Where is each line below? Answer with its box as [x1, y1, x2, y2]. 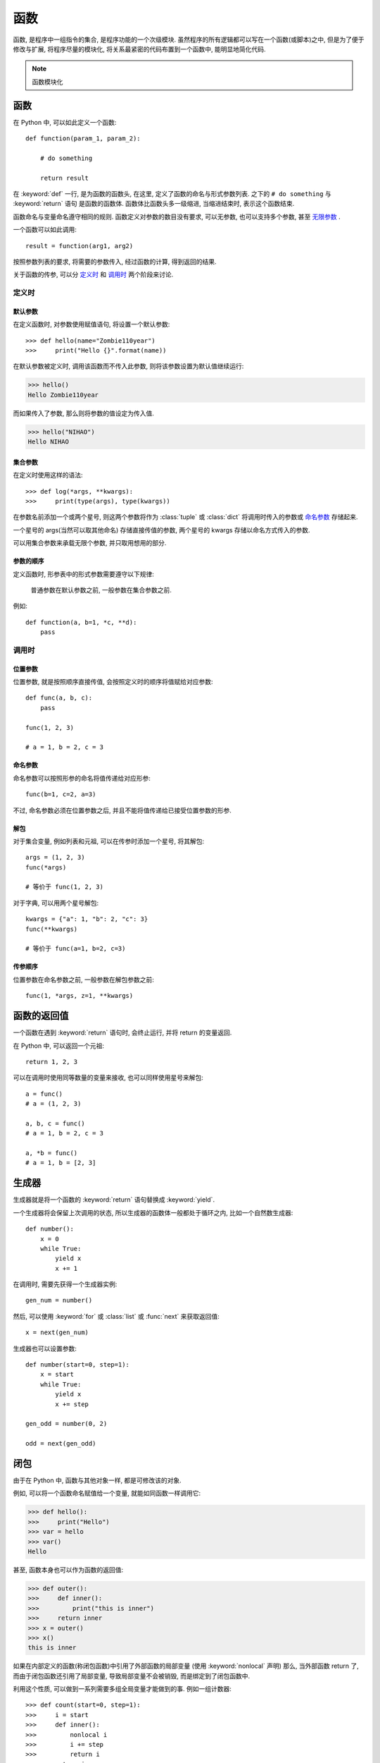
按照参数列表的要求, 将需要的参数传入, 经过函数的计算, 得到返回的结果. [13, 257, 217, 266]
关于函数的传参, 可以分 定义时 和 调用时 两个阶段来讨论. [13, 270, 174, 279]
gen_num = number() [25, 1296, 93, 1305]
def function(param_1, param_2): [25, 135, 141, 142]
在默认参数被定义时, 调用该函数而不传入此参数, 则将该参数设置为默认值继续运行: [13, 362, 244, 370]
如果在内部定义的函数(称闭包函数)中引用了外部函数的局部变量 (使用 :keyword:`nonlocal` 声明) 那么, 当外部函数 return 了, [13, 1661, 359, 1671]
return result [39, 173, 89, 182]
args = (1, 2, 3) [25, 853, 85, 862]
